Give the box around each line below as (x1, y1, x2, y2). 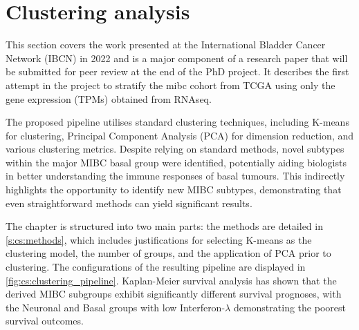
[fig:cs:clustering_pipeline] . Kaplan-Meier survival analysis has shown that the (6, 273, 337, 287)
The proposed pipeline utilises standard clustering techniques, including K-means (6, 115, 349, 129)
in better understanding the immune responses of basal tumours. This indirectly (6, 168, 345, 183)
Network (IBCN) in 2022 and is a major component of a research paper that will (6, 50, 348, 65)
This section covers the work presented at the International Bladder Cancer (6, 37, 326, 52)
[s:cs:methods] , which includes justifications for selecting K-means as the (6, 232, 312, 246)
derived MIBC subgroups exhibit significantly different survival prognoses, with (6, 287, 342, 301)
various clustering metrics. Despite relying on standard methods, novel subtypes (6, 142, 344, 156)
